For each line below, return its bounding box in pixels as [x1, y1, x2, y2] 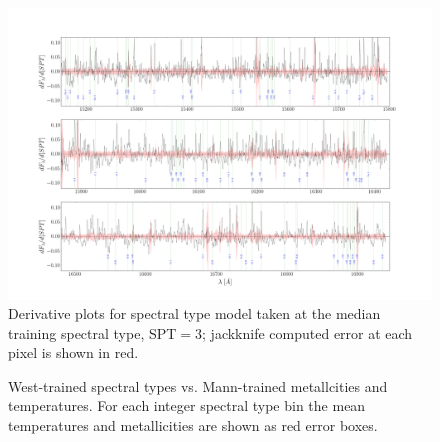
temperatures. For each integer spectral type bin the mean [8, 395, 366, 416]
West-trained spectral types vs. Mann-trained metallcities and [8, 375, 388, 396]
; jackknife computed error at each [202, 322, 413, 343]
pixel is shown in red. [8, 342, 139, 363]
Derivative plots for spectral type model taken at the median [8, 303, 381, 324]
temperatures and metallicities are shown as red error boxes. [8, 415, 378, 436]
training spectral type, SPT [8, 322, 177, 343]
